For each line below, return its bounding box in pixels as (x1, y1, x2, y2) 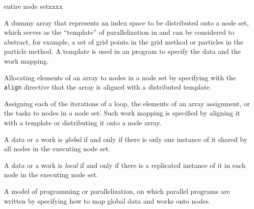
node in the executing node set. (4, 169, 98, 180)
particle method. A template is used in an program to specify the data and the (4, 46, 241, 56)
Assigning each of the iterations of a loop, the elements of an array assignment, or (4, 98, 250, 108)
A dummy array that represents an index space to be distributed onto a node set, (4, 17, 249, 27)
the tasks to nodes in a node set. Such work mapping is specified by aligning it (4, 108, 240, 118)
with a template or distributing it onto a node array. (4, 117, 162, 127)
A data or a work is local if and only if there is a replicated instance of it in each (4, 160, 246, 170)
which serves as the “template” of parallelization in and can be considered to (4, 27, 234, 37)
